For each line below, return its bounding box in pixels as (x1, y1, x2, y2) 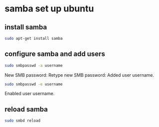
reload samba (4, 105, 48, 114)
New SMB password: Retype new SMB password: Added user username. (4, 72, 155, 78)
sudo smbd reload (4, 118, 41, 124)
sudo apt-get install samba (4, 36, 63, 41)
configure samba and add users (4, 50, 105, 58)
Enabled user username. (4, 91, 55, 97)
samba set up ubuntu (4, 3, 94, 14)
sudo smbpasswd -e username (4, 82, 63, 87)
